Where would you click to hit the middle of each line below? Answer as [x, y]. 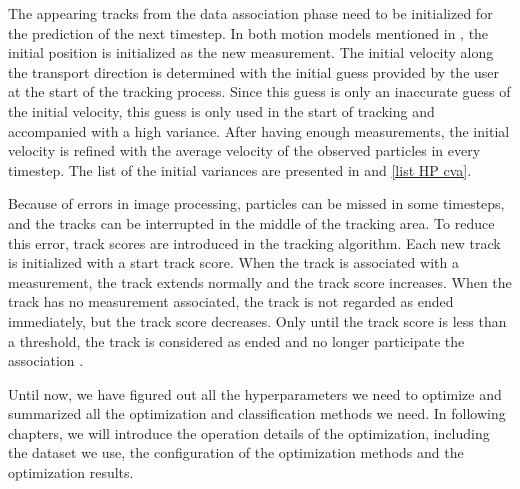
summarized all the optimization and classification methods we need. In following [257, 413]
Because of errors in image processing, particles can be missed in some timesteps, [256, 203]
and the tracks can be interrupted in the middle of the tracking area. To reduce [251, 222]
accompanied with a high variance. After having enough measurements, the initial [259, 130]
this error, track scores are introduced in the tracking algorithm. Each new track [254, 242]
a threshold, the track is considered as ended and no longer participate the [236, 340]
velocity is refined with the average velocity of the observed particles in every [244, 150]
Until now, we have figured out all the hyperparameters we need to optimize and [255, 393]
